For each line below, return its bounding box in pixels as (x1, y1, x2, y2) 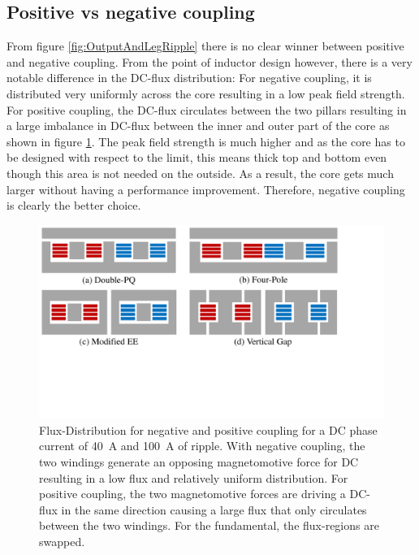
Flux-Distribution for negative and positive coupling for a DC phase (39, 421, 378, 438)
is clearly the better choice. (6, 197, 141, 214)
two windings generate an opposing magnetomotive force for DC (39, 453, 359, 470)
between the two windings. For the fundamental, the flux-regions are (39, 517, 379, 534)
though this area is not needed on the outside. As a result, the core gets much (6, 164, 394, 181)
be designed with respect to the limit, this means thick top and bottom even (6, 149, 387, 166)
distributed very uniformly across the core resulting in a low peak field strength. (6, 85, 405, 102)
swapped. (39, 532, 85, 549)
